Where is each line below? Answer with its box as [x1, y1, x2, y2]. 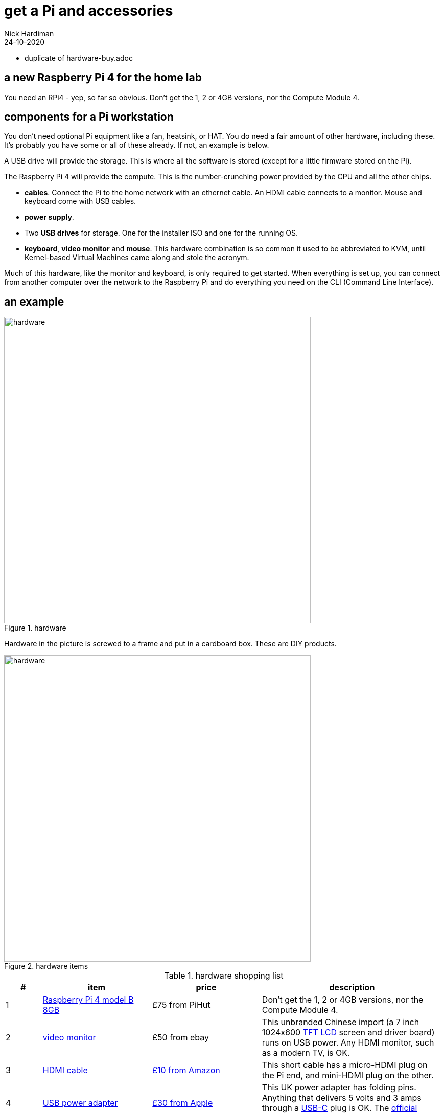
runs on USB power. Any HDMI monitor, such [262, 1037, 434, 1048]
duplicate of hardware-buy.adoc [25, 53, 133, 62]
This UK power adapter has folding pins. [262, 1082, 416, 1093]
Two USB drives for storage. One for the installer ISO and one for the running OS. [25, 228, 298, 238]
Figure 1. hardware [4, 623, 66, 633]
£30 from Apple [152, 1098, 213, 1108]
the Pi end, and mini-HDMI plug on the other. [262, 1070, 434, 1081]
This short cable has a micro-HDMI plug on [262, 1060, 428, 1071]
